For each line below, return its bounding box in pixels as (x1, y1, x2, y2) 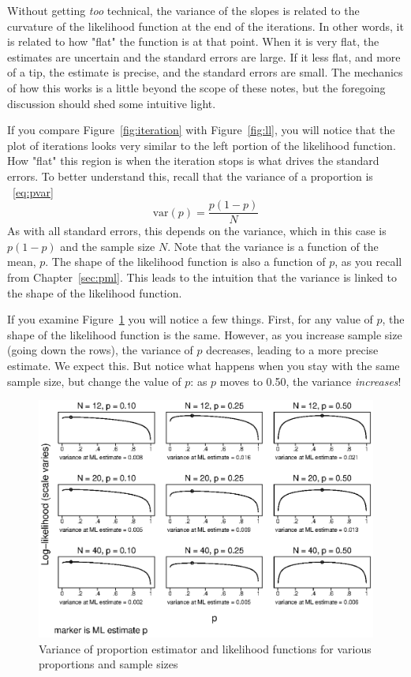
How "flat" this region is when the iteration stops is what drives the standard (7, 152, 379, 169)
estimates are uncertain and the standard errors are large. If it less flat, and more (7, 48, 401, 65)
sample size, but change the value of (7, 372, 181, 389)
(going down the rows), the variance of (7, 342, 193, 358)
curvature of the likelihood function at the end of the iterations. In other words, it (7, 17, 404, 34)
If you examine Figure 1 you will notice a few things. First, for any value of (7, 311, 373, 327)
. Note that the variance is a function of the (167, 238, 379, 254)
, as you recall (334, 253, 402, 270)
